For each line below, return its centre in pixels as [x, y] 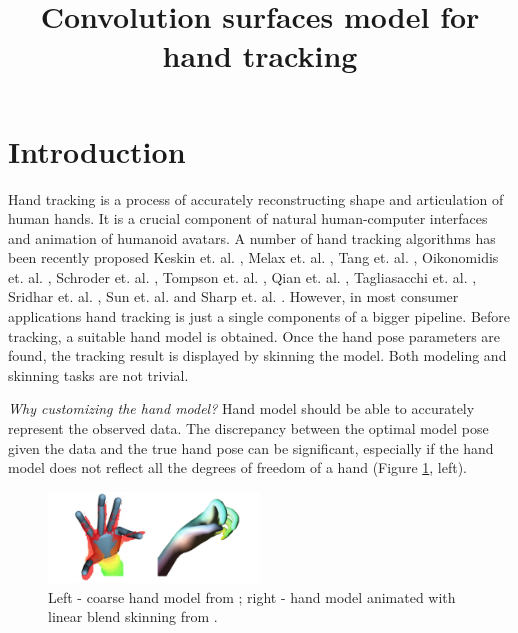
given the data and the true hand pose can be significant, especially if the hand [251, 447]
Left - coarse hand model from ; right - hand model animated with [252, 596]
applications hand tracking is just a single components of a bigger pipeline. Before [259, 316]
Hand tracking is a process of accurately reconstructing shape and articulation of [256, 198]
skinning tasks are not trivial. [98, 374]
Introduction [97, 150]
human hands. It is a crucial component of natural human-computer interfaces [248, 218]
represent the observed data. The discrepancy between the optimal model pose [248, 428]
